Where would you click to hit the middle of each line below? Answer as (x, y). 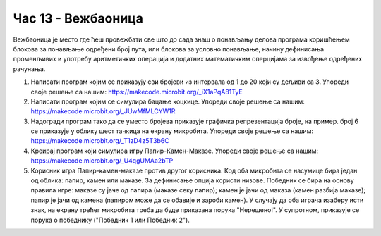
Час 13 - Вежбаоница (78, 18)
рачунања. (29, 69)
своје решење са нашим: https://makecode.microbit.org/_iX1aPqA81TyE (137, 92)
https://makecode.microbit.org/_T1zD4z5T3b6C (100, 141)
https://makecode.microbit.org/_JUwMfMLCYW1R (103, 111)
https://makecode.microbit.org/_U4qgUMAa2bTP (102, 161)
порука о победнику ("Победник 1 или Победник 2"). (110, 220)
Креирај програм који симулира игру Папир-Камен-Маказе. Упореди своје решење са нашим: (175, 151)
